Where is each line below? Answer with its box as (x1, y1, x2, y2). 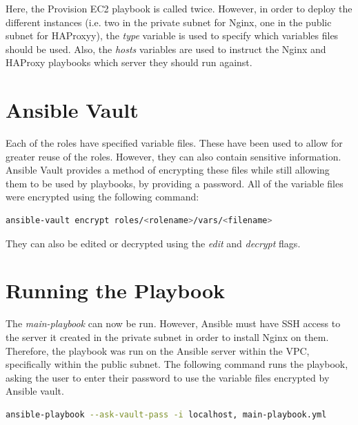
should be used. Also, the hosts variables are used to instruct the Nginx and (6, 41, 326, 56)
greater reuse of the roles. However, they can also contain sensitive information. (6, 149, 341, 163)
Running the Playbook (6, 276, 226, 304)
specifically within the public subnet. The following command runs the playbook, (6, 357, 348, 371)
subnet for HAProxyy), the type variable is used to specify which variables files (6, 28, 339, 43)
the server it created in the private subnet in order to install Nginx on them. (6, 329, 329, 344)
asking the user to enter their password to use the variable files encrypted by (6, 370, 330, 384)
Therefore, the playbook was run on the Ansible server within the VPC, (6, 343, 310, 357)
